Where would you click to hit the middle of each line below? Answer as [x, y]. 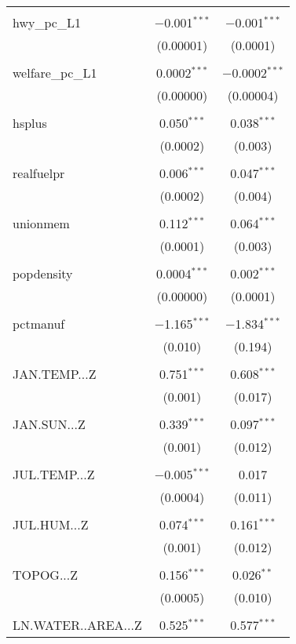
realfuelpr [39, 173]
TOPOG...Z [46, 575]
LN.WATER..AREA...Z [77, 625]
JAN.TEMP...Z [55, 374]
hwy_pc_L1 [47, 22]
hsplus [30, 123]
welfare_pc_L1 [55, 73]
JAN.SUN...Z [49, 424]
